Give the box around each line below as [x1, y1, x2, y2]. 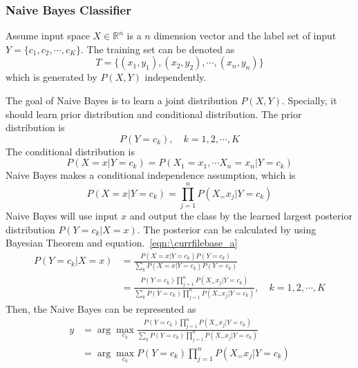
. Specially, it [281, 93, 337, 107]
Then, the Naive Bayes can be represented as [6, 301, 196, 316]
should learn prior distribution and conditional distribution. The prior [6, 106, 302, 121]
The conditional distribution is [6, 144, 135, 158]
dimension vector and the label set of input [153, 28, 337, 43]
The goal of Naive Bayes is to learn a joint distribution [6, 93, 238, 107]
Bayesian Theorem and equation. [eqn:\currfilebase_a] [6, 235, 238, 250]
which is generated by [6, 70, 97, 84]
